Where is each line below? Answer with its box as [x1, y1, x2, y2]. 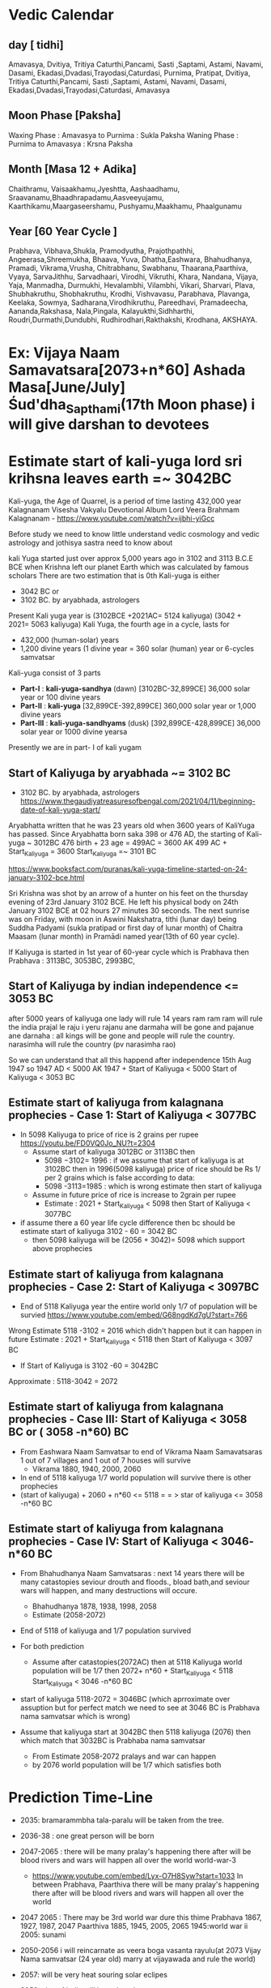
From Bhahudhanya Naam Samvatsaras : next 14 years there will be [19, 1569, 245, 1579]
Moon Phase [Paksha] [8, 109, 121, 122]
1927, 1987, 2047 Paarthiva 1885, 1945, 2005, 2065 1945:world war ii [19, 1921, 248, 1930]
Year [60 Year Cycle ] [8, 225, 118, 238]
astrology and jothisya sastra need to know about [8, 538, 173, 548]
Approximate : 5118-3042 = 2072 [8, 1376, 118, 1386]
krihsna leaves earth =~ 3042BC [8, 469, 232, 488]
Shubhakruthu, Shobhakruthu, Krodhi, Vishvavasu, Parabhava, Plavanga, [8, 289, 251, 299]
